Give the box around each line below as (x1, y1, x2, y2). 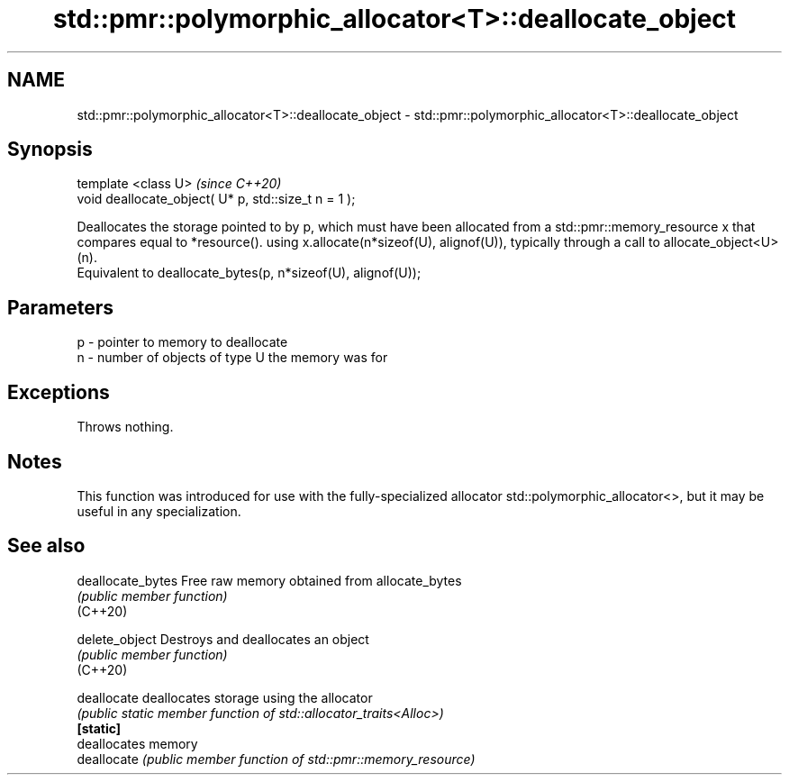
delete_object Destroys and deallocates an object (77, 631, 369, 647)
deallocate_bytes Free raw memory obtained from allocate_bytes (77, 572, 462, 588)
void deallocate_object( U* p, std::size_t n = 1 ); (77, 191, 356, 207)
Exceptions (7, 380, 110, 404)
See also (7, 534, 86, 558)
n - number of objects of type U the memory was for (77, 350, 388, 366)
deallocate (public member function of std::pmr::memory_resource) (77, 750, 476, 767)
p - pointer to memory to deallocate (77, 334, 288, 350)
